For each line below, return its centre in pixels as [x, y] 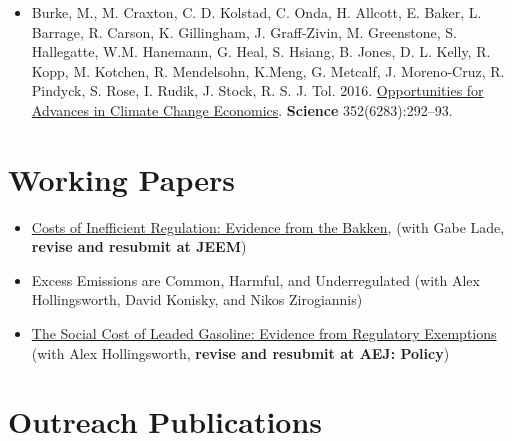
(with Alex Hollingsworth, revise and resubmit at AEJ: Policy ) [240, 352]
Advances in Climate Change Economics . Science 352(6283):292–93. [242, 109]
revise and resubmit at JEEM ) [139, 246]
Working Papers [121, 178]
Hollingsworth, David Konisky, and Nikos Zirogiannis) [197, 299]
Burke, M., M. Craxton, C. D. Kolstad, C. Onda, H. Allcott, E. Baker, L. [256, 12]
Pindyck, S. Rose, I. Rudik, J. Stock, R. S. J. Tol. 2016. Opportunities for [257, 90]
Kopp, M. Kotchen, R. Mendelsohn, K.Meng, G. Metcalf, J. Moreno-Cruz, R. [268, 70]
